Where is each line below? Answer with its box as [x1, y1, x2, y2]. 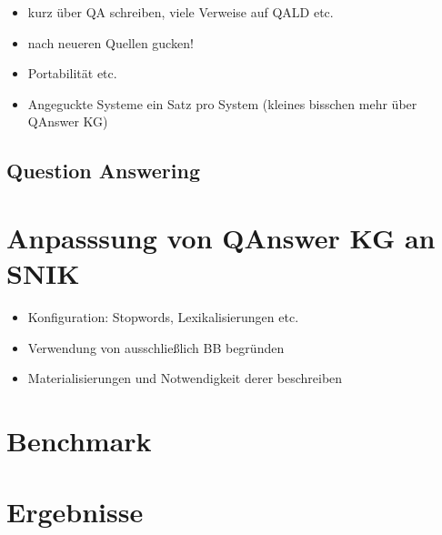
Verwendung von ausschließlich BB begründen [27, 338, 285, 357]
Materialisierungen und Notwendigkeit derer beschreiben [27, 368, 343, 388]
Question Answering [6, 156, 200, 185]
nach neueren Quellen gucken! [27, 33, 194, 52]
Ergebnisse [6, 493, 144, 530]
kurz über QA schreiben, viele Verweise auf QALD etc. [27, 3, 334, 21]
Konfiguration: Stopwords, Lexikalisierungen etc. [27, 308, 299, 327]
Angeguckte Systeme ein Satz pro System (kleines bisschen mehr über [27, 94, 417, 113]
